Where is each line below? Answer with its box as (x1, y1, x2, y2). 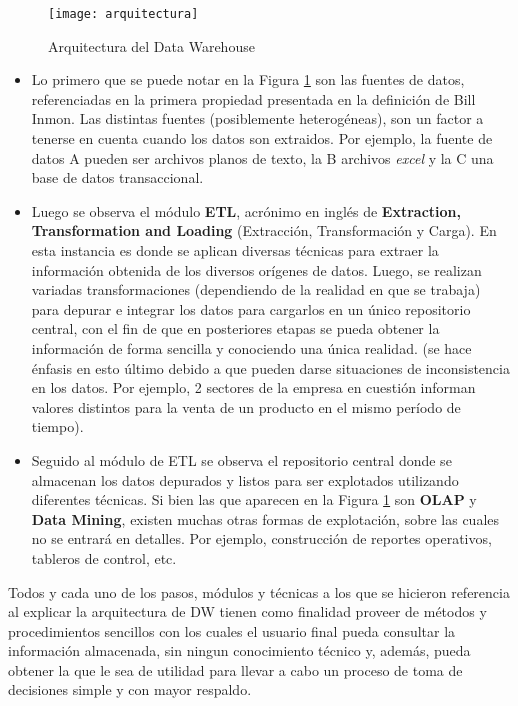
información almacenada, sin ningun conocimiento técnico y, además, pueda (8, 640, 471, 661)
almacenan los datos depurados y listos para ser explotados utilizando (31, 469, 459, 490)
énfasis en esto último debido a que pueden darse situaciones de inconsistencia (31, 357, 510, 378)
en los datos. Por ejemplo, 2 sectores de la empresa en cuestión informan (31, 377, 476, 398)
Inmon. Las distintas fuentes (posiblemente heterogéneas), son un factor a (31, 108, 484, 129)
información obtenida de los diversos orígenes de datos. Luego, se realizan (31, 259, 482, 280)
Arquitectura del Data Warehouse (48, 35, 255, 56)
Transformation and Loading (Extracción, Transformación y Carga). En (31, 220, 497, 241)
